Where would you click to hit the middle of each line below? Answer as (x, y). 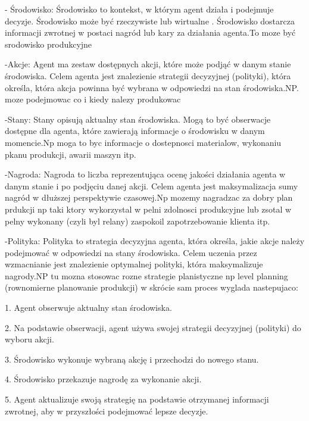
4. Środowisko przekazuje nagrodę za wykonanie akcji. (103, 379)
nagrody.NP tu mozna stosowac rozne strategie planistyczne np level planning (146, 275)
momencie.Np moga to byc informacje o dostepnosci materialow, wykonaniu (143, 142)
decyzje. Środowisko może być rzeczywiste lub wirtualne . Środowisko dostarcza (150, 21)
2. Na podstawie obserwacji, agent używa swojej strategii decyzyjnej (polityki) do (153, 327)
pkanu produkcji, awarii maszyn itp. (71, 154)
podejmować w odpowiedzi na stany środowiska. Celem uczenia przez (131, 252)
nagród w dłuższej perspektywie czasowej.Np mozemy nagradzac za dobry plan (149, 197)
